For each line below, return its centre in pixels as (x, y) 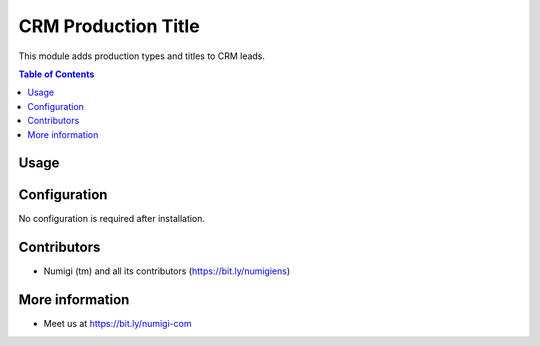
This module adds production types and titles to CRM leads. (141, 56)
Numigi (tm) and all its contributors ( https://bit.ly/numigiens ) (167, 271)
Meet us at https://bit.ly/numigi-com (117, 324)
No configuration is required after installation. (111, 219)
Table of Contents (56, 74)
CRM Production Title (109, 26)
